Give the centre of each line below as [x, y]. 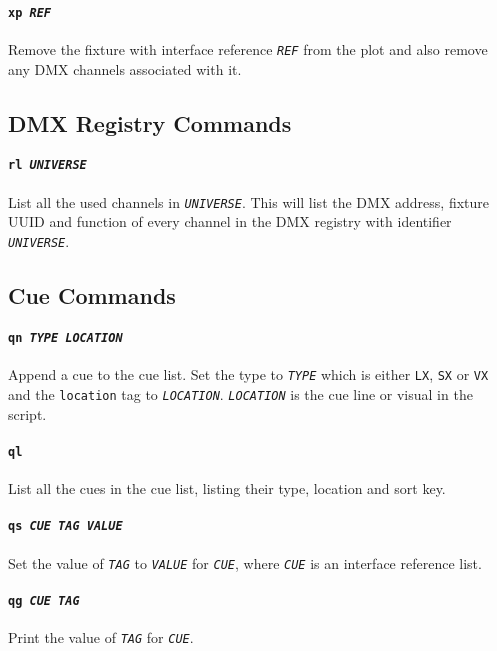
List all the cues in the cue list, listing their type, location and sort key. [227, 488]
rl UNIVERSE [47, 165]
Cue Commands [92, 295]
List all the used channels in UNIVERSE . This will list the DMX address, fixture [249, 201]
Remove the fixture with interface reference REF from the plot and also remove [248, 48]
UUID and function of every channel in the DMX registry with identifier [230, 221]
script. [27, 413]
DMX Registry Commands [150, 122]
